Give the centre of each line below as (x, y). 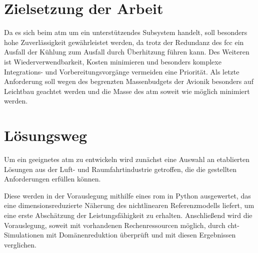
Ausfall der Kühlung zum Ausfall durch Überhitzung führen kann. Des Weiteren (127, 52)
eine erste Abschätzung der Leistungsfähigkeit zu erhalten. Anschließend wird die (128, 215)
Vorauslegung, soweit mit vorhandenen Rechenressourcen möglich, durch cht (121, 225)
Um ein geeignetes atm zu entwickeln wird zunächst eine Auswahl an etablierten (127, 159)
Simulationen (24, 235)
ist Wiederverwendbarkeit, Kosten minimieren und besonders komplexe (113, 61)
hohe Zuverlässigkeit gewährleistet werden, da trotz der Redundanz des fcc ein (124, 42)
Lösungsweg (46, 135)
